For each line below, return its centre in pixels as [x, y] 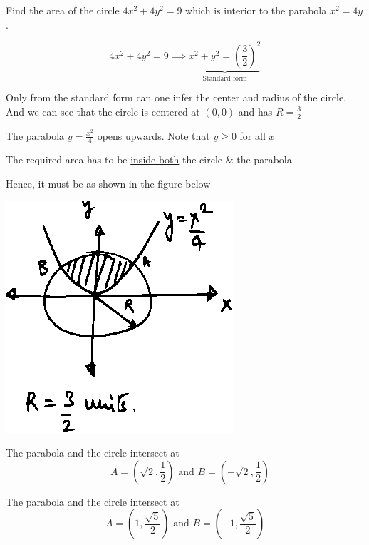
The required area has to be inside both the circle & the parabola [149, 159]
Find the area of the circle [63, 10]
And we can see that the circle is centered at [103, 111]
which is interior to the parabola [256, 10]
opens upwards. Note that [154, 135]
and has [255, 111]
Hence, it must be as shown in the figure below [108, 183]
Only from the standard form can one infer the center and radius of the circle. [176, 97]
